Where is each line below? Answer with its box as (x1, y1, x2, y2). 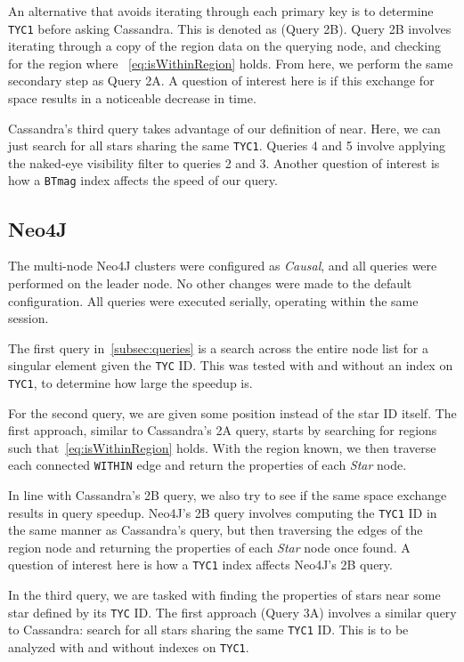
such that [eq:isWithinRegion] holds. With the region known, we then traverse (8, 438, 436, 456)
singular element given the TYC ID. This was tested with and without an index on (8, 356, 453, 375)
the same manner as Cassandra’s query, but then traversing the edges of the (8, 521, 423, 539)
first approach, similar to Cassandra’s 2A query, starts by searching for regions (8, 421, 437, 440)
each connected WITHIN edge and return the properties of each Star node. (8, 456, 407, 474)
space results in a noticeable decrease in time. (8, 89, 256, 108)
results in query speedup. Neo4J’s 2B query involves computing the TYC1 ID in (8, 503, 437, 521)
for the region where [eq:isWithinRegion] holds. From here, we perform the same (8, 53, 453, 72)
